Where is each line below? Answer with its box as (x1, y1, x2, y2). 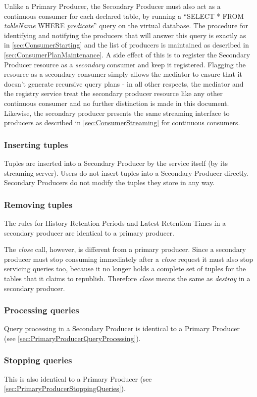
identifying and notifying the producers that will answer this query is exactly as (4, 30, 246, 40)
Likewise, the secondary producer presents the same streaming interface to (4, 107, 230, 118)
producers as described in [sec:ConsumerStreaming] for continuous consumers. (4, 117, 240, 128)
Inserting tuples (4, 138, 68, 150)
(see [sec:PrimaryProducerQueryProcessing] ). (4, 333, 141, 343)
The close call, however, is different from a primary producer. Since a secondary (4, 244, 246, 254)
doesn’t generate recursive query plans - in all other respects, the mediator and (4, 78, 244, 89)
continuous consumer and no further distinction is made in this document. (4, 98, 229, 108)
